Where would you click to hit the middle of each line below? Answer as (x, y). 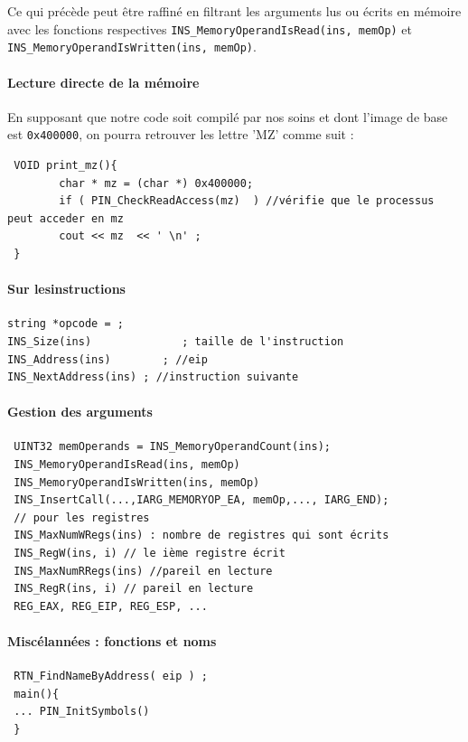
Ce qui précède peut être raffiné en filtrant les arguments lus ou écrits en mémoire (234, 11)
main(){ (37, 694)
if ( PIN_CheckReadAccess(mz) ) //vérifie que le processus (247, 201)
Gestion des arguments (80, 412)
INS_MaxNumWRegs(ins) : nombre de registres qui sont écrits (201, 535)
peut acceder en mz (66, 218)
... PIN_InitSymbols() (82, 712)
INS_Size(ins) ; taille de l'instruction (176, 341)
